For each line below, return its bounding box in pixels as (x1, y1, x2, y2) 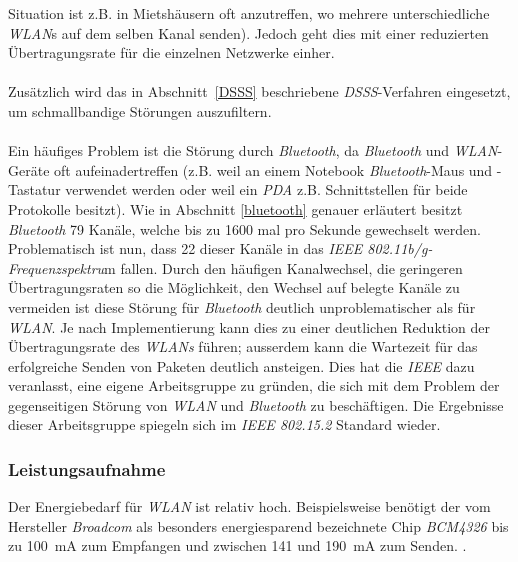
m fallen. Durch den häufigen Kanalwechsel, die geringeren (104, 257, 463, 278)
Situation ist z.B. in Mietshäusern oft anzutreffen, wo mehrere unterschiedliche (8, 3, 490, 23)
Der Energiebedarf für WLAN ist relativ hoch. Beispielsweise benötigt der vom (8, 496, 491, 517)
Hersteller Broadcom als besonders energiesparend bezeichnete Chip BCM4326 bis (8, 515, 509, 536)
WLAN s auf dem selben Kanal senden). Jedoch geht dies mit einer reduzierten (8, 22, 489, 43)
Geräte (8, 159, 50, 180)
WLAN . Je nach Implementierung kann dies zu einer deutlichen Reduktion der (8, 316, 491, 337)
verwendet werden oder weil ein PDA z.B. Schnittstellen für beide (65, 179, 468, 200)
